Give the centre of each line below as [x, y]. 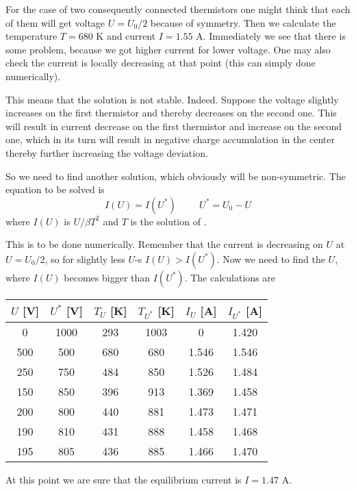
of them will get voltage [55, 22]
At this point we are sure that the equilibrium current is [124, 479]
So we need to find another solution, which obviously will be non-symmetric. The [176, 176]
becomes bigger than [107, 277]
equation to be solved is [55, 189]
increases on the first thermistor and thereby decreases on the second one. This [171, 113]
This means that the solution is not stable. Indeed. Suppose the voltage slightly [172, 99]
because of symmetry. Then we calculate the [243, 22]
